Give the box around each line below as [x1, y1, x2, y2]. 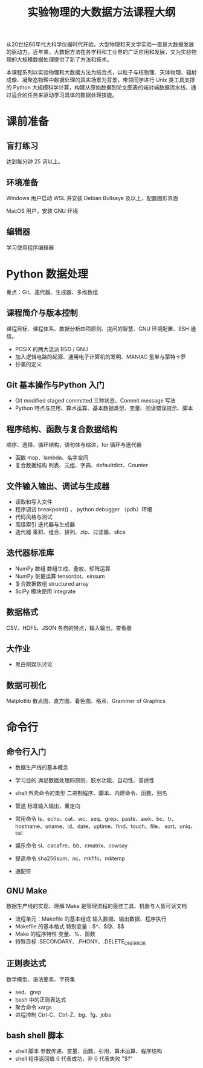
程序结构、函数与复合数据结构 [6, 424, 118, 434]
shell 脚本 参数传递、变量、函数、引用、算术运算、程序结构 [14, 1047, 163, 1055]
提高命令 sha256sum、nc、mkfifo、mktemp [14, 855, 126, 862]
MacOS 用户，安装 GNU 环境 [6, 207, 79, 215]
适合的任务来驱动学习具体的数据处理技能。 [11, 91, 118, 99]
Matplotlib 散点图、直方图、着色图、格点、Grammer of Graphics [6, 697, 166, 705]
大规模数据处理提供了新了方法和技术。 [16, 56, 112, 63]
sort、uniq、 [164, 823, 196, 830]
